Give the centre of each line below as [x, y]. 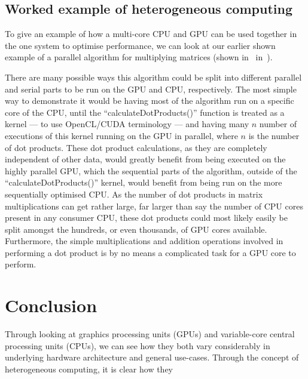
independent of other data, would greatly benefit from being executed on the [145, 159]
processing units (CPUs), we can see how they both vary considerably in [138, 345]
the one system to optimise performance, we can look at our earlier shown [140, 45]
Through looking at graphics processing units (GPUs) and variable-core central [150, 334]
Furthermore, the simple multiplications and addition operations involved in [144, 241]
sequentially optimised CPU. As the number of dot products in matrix [134, 194]
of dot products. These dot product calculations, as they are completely [136, 147]
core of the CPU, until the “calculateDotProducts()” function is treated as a [145, 112]
